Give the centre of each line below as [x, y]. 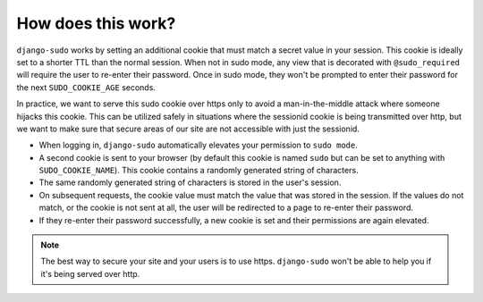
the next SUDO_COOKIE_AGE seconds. [86, 87]
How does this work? [96, 23]
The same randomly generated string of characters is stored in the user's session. [190, 182]
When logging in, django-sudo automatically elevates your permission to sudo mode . [198, 145]
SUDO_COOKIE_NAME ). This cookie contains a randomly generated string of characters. [199, 171]
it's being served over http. [90, 273]
